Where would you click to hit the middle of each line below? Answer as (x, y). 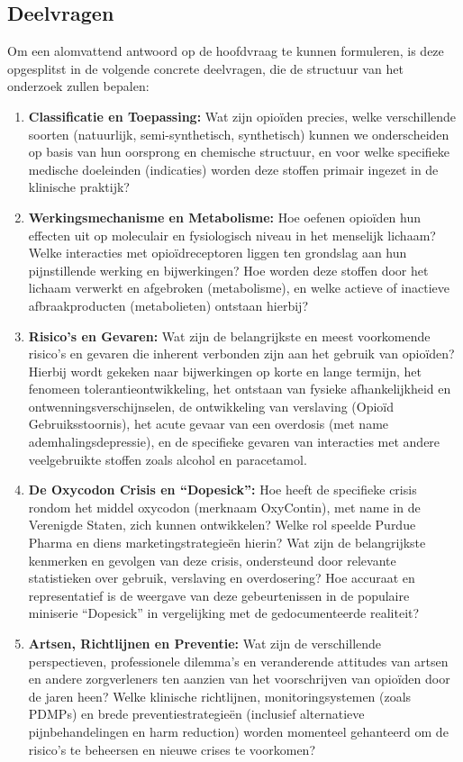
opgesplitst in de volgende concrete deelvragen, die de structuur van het (205, 68)
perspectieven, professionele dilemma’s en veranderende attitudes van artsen (238, 661)
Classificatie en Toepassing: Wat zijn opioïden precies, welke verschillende (242, 116)
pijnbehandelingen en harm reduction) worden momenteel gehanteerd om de (238, 731)
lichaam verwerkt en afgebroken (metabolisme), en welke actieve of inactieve (239, 288)
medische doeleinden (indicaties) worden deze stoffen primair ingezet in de (233, 169)
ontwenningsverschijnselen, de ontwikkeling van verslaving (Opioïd (211, 406)
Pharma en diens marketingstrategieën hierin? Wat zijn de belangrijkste (227, 543)
